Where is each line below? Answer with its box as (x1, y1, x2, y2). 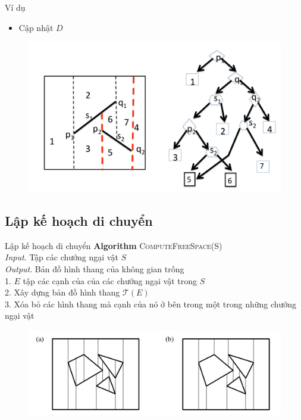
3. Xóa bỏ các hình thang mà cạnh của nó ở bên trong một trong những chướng (5, 297, 297, 310)
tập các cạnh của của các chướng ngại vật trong (23, 274, 197, 287)
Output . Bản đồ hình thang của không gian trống (5, 262, 184, 275)
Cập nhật (18, 21, 54, 33)
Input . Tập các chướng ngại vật (5, 251, 118, 263)
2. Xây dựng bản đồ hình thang (5, 286, 120, 298)
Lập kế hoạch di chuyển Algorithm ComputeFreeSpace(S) (5, 239, 222, 251)
